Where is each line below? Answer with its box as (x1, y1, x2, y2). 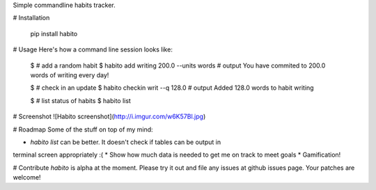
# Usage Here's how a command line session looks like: (13, 45, 173, 54)
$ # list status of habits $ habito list (30, 96, 132, 104)
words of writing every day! (30, 70, 109, 79)
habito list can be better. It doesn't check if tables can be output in (30, 138, 221, 146)
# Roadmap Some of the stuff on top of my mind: (13, 125, 153, 134)
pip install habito (30, 29, 78, 38)
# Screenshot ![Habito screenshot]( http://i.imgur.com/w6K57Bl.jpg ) (13, 112, 206, 121)
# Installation (13, 14, 50, 22)
